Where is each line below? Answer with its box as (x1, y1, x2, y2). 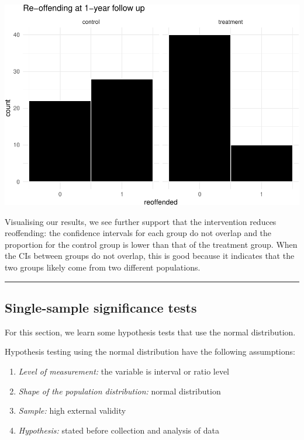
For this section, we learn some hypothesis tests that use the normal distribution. (5, 325, 296, 338)
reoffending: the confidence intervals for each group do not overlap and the (5, 227, 272, 239)
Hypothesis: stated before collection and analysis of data (18, 424, 219, 436)
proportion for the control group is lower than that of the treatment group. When (5, 238, 298, 250)
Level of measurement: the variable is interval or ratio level (18, 365, 230, 377)
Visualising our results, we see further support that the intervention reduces (5, 215, 277, 227)
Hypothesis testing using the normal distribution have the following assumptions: (5, 345, 295, 358)
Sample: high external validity (18, 404, 126, 417)
